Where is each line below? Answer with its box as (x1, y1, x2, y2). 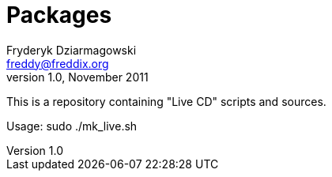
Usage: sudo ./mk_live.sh (6, 119, 138, 133)
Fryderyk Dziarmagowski (6, 43, 137, 57)
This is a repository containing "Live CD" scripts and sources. (6, 94, 326, 108)
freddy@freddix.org (6, 56, 109, 70)
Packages (6, 2, 112, 28)
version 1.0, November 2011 (6, 70, 149, 84)
